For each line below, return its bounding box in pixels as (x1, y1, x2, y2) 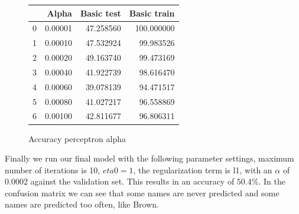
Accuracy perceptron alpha (28, 132, 126, 144)
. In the (258, 175, 285, 187)
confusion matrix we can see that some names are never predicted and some (5, 186, 279, 199)
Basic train (129, 6, 175, 19)
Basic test (80, 6, 121, 19)
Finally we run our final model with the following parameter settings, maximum (5, 152, 294, 164)
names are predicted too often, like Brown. (5, 198, 159, 210)
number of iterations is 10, (5, 163, 100, 176)
